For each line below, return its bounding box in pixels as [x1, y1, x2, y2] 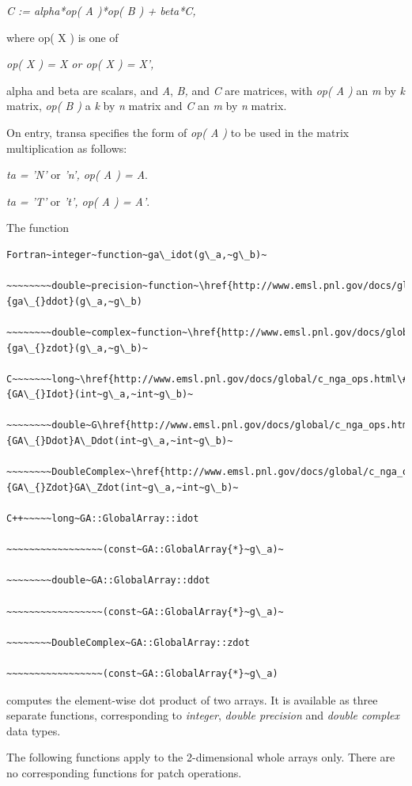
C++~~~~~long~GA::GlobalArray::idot [6, 513, 199, 525]
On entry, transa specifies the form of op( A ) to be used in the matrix [6, 123, 350, 140]
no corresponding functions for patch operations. [6, 764, 242, 780]
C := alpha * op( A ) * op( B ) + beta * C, [6, 2, 196, 18]
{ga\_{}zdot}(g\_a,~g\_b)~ [6, 342, 148, 354]
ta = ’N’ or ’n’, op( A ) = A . [6, 166, 148, 183]
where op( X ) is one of [6, 28, 119, 45]
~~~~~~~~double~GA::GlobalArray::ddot [6, 575, 210, 587]
